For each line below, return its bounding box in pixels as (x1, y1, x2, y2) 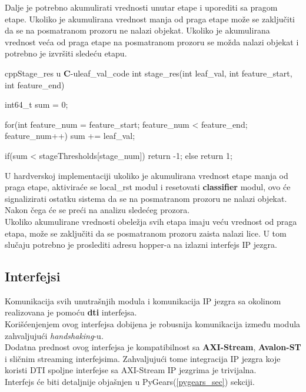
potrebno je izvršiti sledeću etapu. (5, 47, 127, 59)
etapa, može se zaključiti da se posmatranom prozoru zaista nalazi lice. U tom (5, 227, 287, 239)
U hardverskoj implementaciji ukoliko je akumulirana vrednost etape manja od (5, 169, 288, 181)
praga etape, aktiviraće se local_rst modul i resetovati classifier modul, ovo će (5, 181, 291, 193)
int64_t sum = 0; (5, 98, 68, 111)
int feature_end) (5, 78, 65, 91)
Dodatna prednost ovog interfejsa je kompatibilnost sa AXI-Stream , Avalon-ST (5, 341, 301, 353)
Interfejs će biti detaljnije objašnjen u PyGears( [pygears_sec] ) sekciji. (5, 376, 255, 388)
